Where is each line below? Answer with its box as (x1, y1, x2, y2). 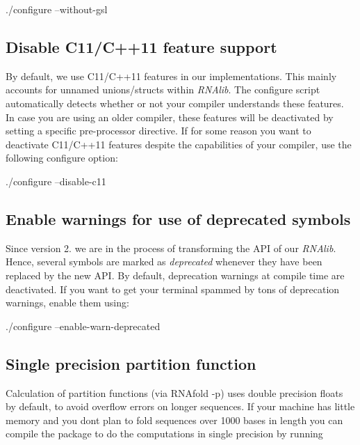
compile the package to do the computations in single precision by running (6, 426, 323, 441)
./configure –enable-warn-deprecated (6, 318, 161, 333)
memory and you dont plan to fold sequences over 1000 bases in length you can (6, 412, 343, 427)
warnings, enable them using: (6, 295, 129, 310)
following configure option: (6, 150, 118, 165)
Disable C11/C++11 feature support (6, 36, 277, 57)
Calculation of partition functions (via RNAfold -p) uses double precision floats (6, 385, 343, 400)
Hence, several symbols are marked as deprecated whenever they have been (6, 254, 322, 269)
